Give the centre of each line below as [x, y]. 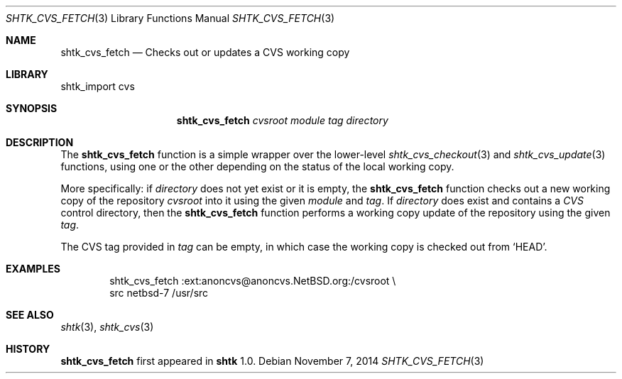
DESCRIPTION [40, 142]
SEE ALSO [30, 315]
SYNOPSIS [32, 108]
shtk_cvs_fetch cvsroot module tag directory [282, 120]
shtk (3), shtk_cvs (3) [107, 327]
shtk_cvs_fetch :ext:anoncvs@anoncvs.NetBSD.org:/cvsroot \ [253, 281]
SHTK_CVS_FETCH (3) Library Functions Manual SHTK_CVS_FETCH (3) [170, 18]
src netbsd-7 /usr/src [159, 293]
